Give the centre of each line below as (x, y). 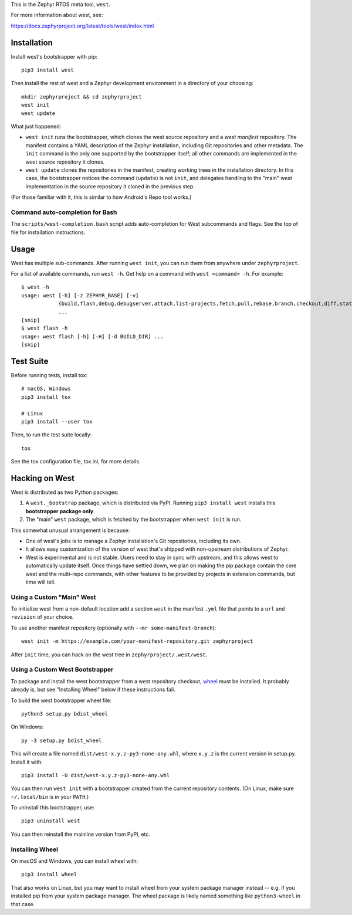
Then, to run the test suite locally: (51, 435)
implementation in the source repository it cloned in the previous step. (110, 186)
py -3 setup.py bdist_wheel (62, 740)
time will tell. (40, 582)
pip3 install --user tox (57, 421)
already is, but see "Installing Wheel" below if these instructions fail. (93, 690)
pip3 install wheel (49, 875)
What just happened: (36, 127)
